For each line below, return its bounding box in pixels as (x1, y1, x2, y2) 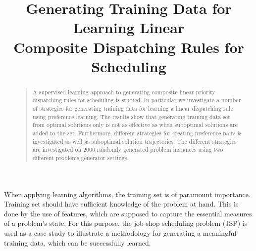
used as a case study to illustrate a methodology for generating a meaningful (4, 228, 237, 238)
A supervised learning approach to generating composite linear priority (32, 87, 215, 96)
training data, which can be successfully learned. (4, 237, 151, 248)
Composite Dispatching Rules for (13, 37, 244, 57)
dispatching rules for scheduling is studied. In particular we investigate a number (32, 96, 241, 104)
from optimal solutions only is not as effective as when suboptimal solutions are (32, 121, 238, 129)
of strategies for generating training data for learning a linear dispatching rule (32, 104, 233, 113)
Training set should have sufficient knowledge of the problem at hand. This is (4, 199, 239, 209)
